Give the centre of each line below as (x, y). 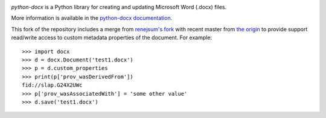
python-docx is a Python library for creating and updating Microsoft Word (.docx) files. (119, 7)
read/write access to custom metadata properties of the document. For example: (112, 38)
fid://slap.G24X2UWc (52, 85)
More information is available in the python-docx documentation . (92, 18)
